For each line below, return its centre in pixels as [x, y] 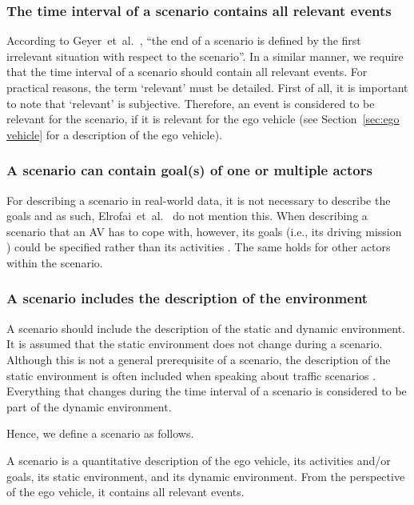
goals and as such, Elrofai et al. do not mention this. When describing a [187, 216]
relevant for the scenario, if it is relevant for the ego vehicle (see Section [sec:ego [203, 119]
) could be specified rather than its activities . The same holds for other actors [199, 247]
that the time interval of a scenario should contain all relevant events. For [187, 72]
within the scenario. [55, 262]
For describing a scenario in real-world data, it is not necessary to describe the [199, 200]
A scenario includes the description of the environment [187, 298]
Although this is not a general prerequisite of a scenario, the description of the [199, 359]
